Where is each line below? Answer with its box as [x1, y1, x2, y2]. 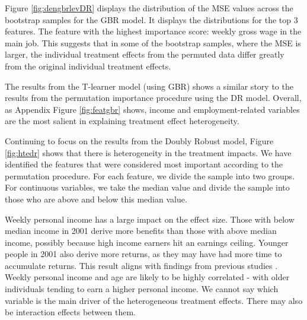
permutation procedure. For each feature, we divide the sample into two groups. [5, 169, 295, 182]
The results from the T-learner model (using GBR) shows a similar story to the [5, 80, 293, 92]
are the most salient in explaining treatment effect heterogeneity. [5, 115, 239, 127]
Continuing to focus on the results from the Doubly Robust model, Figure [5, 134, 274, 147]
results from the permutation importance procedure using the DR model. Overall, [5, 91, 302, 104]
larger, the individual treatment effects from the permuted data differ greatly [5, 48, 284, 61]
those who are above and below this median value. [5, 192, 187, 205]
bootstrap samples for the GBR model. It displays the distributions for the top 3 [5, 13, 298, 26]
